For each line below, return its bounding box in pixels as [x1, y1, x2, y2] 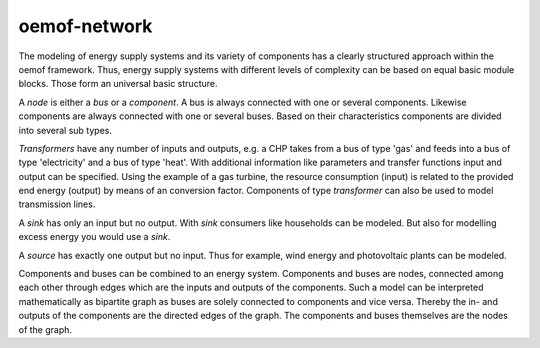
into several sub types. [18, 124, 112, 136]
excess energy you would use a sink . [18, 231, 171, 243]
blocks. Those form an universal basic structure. [18, 78, 218, 90]
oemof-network [18, 15, 153, 37]
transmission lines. [18, 198, 96, 210]
